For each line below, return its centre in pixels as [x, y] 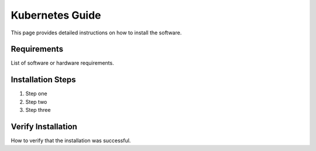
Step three [38, 110]
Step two [36, 101]
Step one [36, 94]
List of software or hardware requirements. [62, 63]
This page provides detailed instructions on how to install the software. [96, 33]
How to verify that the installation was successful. [71, 141]
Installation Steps [43, 80]
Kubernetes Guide [56, 15]
